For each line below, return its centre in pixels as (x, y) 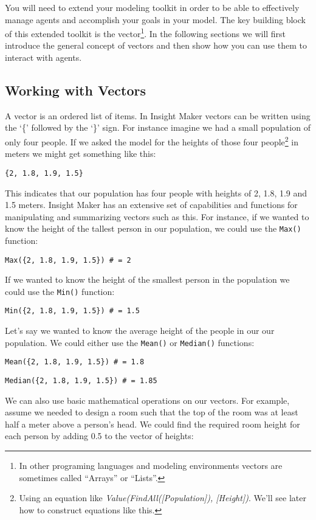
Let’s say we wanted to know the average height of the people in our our (140, 331)
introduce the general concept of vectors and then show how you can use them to (156, 45)
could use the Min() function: (60, 291)
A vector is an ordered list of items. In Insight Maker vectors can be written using (158, 115)
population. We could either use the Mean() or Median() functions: (130, 342)
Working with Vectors (75, 90)
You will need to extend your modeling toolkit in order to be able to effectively (152, 7)
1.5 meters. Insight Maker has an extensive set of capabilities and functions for (151, 205)
